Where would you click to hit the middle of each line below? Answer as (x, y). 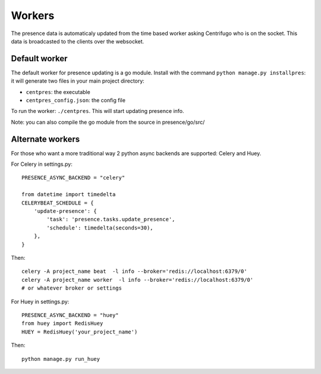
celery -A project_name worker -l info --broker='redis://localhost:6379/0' (138, 280)
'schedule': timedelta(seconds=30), (100, 228)
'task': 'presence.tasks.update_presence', (111, 219)
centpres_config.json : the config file (76, 100)
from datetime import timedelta (69, 194)
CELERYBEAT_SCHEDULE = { (58, 203)
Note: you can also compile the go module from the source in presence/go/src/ (108, 122)
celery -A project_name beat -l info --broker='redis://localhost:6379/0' (134, 271)
